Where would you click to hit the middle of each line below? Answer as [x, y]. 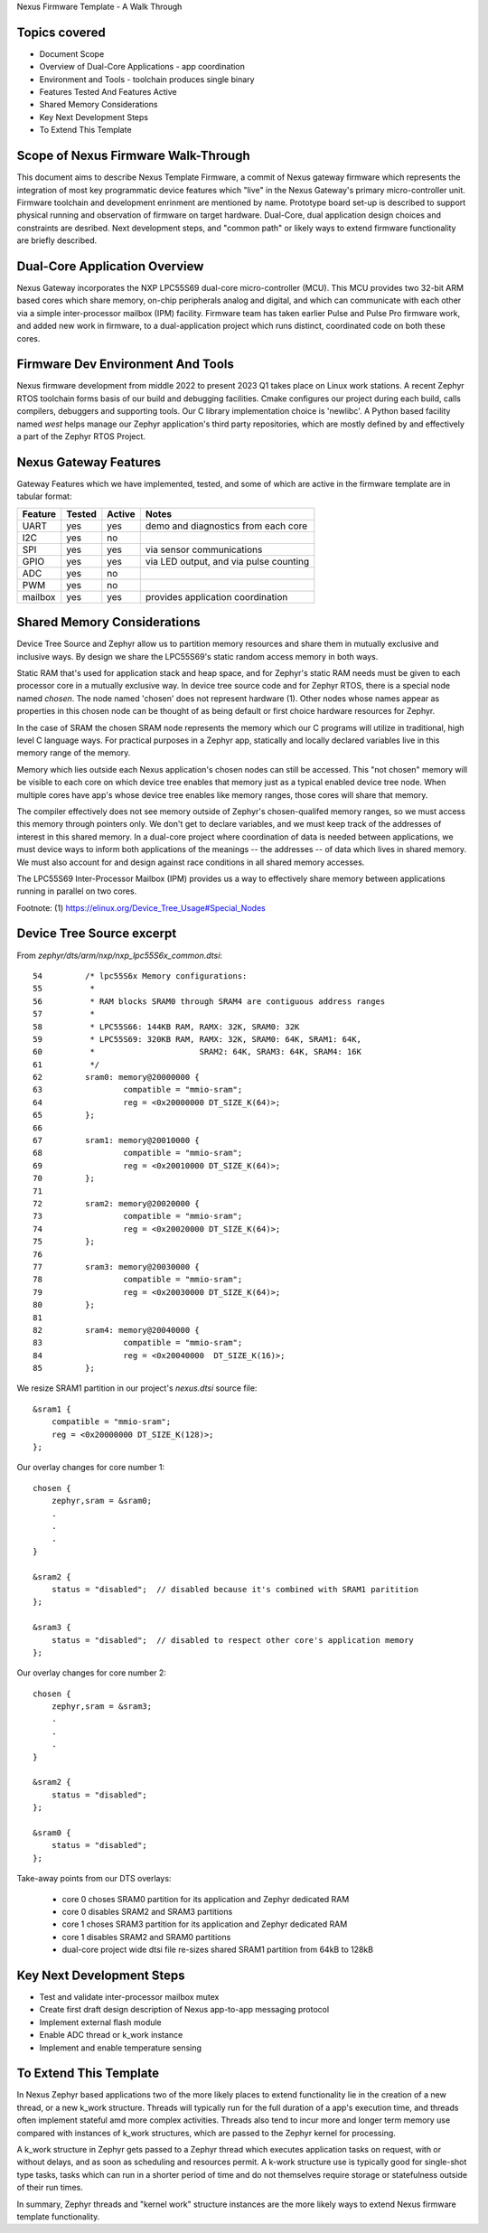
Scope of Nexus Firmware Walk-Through [133, 156]
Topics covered [61, 32]
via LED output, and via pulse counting [227, 561]
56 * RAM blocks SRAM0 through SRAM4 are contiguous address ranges [209, 1001]
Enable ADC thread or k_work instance [111, 2035]
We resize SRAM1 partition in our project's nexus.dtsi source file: [137, 1388]
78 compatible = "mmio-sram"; [138, 1280]
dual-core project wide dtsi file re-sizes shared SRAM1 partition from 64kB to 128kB [218, 1950]
